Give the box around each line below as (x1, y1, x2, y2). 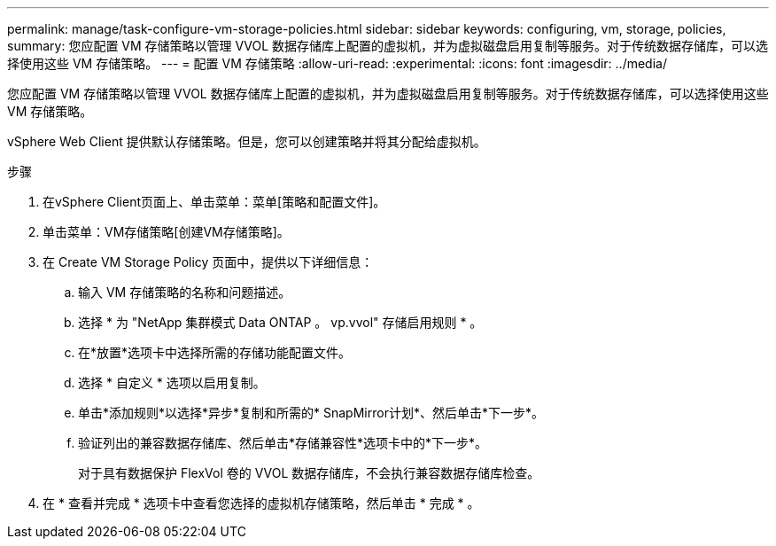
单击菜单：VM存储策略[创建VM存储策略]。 (43, 224, 290, 239)
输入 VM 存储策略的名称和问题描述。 (78, 285, 291, 300)
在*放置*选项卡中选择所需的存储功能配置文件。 (78, 345, 352, 360)
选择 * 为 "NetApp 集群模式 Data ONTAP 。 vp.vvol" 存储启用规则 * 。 (78, 315, 483, 330)
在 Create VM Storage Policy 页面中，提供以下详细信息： (43, 254, 374, 269)
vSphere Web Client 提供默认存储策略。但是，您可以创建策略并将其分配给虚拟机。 (7, 134, 486, 149)
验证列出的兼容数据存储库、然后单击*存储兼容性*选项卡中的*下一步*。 (78, 435, 488, 450)
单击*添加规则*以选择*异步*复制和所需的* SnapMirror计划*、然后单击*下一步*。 (78, 405, 544, 420)
